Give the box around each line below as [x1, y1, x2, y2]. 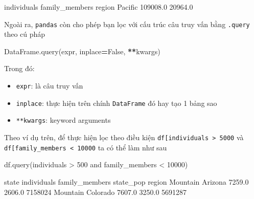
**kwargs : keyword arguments [16, 115, 111, 125]
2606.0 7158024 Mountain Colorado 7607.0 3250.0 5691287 [4, 186, 187, 197]
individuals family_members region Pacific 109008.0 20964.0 [4, 2, 193, 12]
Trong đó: [4, 63, 35, 74]
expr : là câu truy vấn [16, 80, 83, 91]
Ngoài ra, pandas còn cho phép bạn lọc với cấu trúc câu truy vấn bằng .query [4, 18, 250, 29]
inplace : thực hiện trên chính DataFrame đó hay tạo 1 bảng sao [16, 97, 217, 108]
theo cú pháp [4, 29, 45, 39]
